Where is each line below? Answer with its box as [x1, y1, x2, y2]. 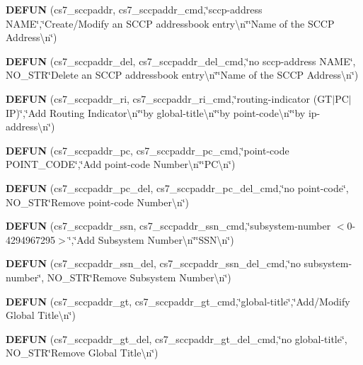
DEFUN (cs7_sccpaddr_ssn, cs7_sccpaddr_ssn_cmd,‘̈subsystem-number [6, 218, 331, 233]
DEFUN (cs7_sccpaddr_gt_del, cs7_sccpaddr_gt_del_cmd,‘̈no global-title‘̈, [6, 331, 347, 346]
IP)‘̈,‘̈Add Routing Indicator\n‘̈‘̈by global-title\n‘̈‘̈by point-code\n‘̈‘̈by [6, 105, 306, 120]
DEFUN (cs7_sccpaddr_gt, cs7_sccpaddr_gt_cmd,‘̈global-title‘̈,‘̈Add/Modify [6, 293, 350, 308]
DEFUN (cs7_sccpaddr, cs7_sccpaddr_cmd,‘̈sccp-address [6, 2, 263, 16]
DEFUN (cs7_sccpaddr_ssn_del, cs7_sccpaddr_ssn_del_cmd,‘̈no [6, 256, 301, 271]
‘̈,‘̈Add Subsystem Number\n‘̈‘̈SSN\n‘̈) [68, 232, 234, 247]
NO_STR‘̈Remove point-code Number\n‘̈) [6, 194, 190, 209]
